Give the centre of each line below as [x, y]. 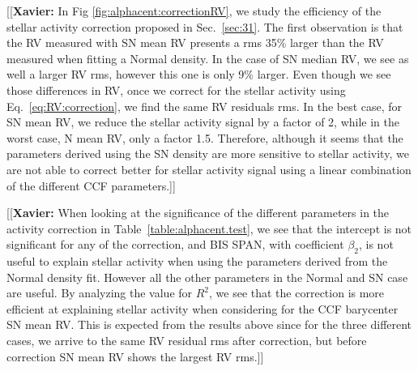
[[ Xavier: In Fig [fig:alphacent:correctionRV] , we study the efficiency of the [194, 11]
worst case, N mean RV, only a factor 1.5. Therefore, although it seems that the [205, 137]
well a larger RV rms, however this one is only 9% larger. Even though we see [199, 74]
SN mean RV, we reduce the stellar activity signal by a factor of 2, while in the [203, 122]
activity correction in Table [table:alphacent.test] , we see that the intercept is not [209, 228]
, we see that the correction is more [297, 293]
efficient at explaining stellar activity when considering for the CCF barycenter [203, 308]
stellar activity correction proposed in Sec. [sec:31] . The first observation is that [205, 26]
